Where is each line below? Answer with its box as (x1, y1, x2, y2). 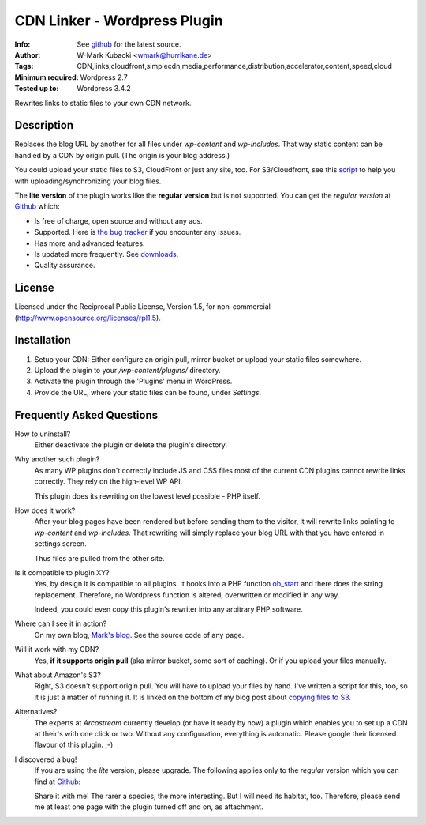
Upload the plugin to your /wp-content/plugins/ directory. (34, 365, 221, 375)
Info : (14, 40, 31, 49)
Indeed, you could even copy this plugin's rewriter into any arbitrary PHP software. (34, 605, 303, 614)
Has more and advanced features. (34, 238, 145, 248)
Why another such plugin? (14, 454, 100, 464)
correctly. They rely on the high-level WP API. (34, 477, 183, 486)
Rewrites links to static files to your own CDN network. (14, 98, 192, 107)
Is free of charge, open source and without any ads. (34, 216, 203, 225)
